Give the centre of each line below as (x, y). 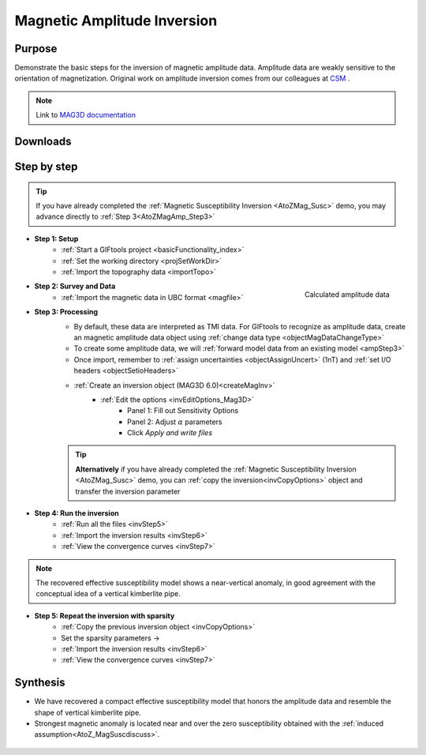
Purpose (36, 49)
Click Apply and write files (170, 433)
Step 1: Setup (56, 239)
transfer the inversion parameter (128, 491)
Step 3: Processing (66, 312)
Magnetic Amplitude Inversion (116, 21)
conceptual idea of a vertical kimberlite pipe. (108, 594)
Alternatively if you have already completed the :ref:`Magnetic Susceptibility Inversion (216, 469)
